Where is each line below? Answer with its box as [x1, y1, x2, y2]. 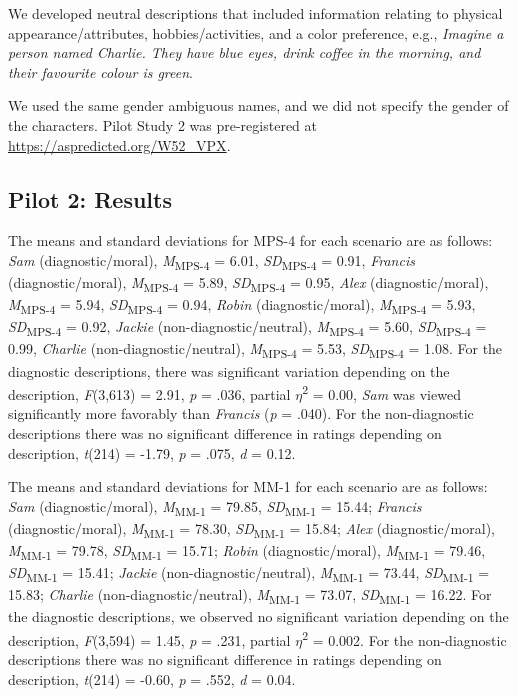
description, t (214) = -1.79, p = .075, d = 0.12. [8, 442, 296, 463]
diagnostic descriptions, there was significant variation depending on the [8, 360, 450, 381]
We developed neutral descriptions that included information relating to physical [8, 3, 503, 23]
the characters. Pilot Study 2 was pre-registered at [8, 114, 317, 135]
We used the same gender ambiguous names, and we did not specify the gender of [8, 95, 509, 116]
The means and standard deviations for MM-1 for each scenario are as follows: [8, 476, 488, 497]
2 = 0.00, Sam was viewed [302, 381, 461, 404]
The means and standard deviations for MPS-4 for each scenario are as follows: [8, 230, 493, 251]
